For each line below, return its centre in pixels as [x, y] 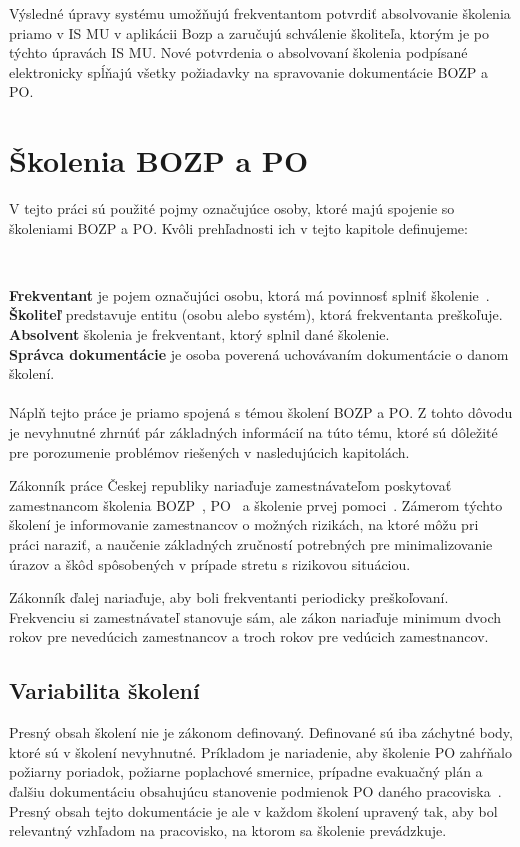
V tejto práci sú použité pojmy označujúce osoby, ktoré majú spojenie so [232, 208]
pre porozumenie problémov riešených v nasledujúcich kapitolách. [209, 451]
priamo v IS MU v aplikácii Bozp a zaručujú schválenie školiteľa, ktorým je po [249, 32]
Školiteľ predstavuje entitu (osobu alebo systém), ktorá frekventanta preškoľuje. [256, 314]
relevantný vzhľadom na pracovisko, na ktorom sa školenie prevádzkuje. [228, 830]
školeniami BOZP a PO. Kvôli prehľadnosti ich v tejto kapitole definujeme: [238, 227]
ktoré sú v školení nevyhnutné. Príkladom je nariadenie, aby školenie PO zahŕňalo [260, 751]
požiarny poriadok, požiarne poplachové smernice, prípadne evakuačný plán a [246, 771]
